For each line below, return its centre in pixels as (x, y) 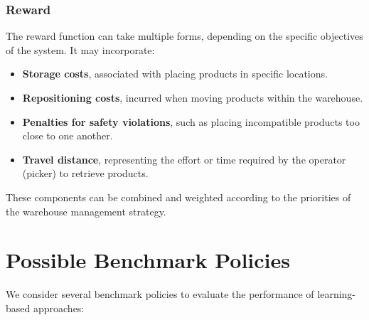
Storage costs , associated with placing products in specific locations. (175, 74)
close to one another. (68, 135)
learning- (336, 294)
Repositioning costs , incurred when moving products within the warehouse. (193, 97)
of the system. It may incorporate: (80, 49)
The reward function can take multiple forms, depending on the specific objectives (184, 36)
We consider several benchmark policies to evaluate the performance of (160, 294)
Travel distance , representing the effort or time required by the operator (184, 159)
